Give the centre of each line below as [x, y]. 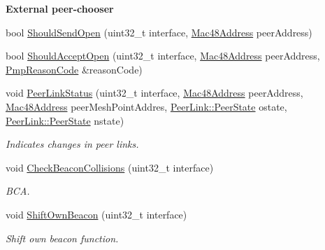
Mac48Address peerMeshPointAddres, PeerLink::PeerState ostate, [146, 106]
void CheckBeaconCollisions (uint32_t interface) [110, 167]
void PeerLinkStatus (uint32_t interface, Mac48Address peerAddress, [154, 93]
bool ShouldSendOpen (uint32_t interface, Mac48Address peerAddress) [159, 32]
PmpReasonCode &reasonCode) [74, 69]
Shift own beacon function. [62, 238]
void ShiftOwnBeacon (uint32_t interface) [96, 214]
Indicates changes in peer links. [72, 144]
